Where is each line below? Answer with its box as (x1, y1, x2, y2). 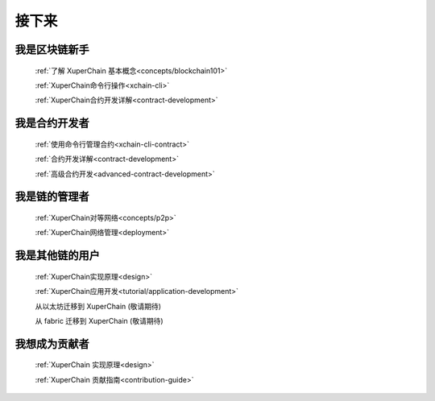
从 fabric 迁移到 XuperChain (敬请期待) (35, 316, 164, 325)
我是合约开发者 (14, 117, 89, 130)
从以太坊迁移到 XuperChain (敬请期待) (35, 301, 161, 311)
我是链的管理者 (14, 190, 89, 204)
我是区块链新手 (14, 43, 89, 56)
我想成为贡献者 (14, 337, 89, 350)
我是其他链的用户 (14, 249, 100, 263)
